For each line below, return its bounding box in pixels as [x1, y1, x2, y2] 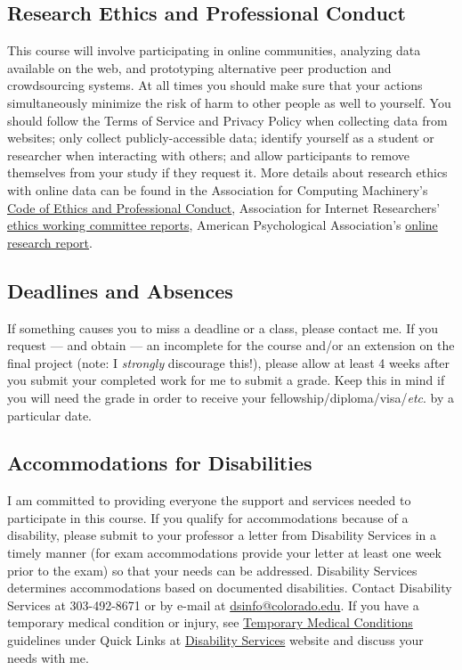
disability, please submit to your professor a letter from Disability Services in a [7, 526, 437, 544]
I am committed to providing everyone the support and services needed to [7, 491, 411, 510]
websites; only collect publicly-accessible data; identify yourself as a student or [7, 128, 434, 147]
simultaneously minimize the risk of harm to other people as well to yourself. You [7, 93, 451, 111]
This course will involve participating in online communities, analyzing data [7, 41, 421, 60]
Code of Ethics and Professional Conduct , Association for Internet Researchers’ [7, 198, 441, 217]
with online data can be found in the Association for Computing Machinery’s [7, 180, 428, 199]
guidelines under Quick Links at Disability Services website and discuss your [7, 631, 424, 650]
